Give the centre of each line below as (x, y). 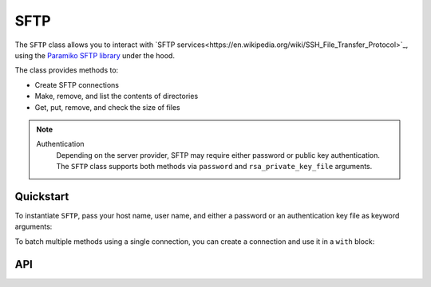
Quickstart (42, 197)
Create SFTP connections (77, 85)
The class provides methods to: (67, 70)
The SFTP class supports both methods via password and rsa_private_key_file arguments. (214, 167)
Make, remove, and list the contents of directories (117, 96)
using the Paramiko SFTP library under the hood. (95, 55)
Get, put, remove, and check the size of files (107, 107)
